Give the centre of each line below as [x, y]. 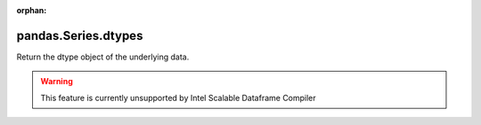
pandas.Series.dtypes [80, 35]
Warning [57, 82]
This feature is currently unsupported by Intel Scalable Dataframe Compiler [178, 98]
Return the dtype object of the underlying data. [103, 57]
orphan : [32, 10]
